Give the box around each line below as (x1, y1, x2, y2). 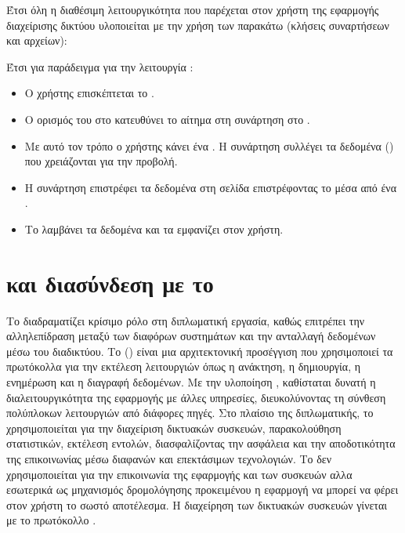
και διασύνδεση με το (6, 266, 214, 299)
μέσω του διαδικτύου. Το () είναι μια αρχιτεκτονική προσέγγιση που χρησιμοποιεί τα (6, 343, 393, 359)
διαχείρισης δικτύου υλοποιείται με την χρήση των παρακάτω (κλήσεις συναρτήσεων (6, 16, 389, 33)
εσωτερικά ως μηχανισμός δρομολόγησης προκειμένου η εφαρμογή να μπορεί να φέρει (6, 481, 399, 498)
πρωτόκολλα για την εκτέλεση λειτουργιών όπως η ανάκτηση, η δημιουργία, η (6, 358, 361, 375)
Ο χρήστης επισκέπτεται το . (24, 85, 154, 101)
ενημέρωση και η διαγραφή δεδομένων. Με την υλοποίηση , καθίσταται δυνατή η (6, 374, 376, 390)
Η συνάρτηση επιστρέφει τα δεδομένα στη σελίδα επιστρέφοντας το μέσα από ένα (24, 179, 396, 195)
